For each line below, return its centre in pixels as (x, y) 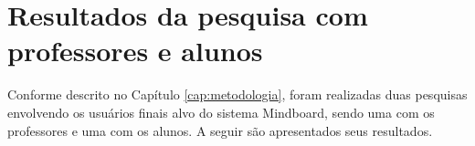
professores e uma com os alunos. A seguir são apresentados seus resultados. (220, 130)
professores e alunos (135, 51)
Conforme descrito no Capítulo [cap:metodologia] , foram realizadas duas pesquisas (237, 94)
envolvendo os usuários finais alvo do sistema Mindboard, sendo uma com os (221, 112)
